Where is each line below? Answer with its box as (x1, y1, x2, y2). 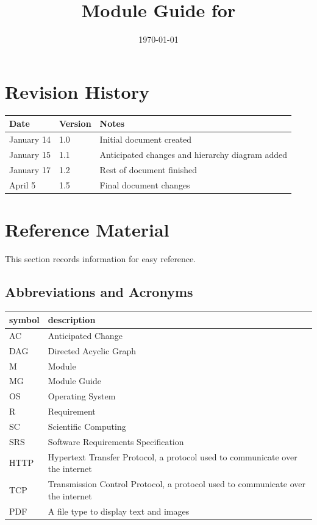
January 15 (9, 148, 51, 160)
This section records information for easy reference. (5, 252, 196, 265)
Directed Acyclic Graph (48, 344, 136, 357)
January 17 (9, 163, 51, 176)
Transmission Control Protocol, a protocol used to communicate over (48, 477, 305, 490)
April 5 (9, 178, 36, 191)
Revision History (5, 79, 149, 104)
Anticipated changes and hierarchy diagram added (99, 148, 288, 160)
